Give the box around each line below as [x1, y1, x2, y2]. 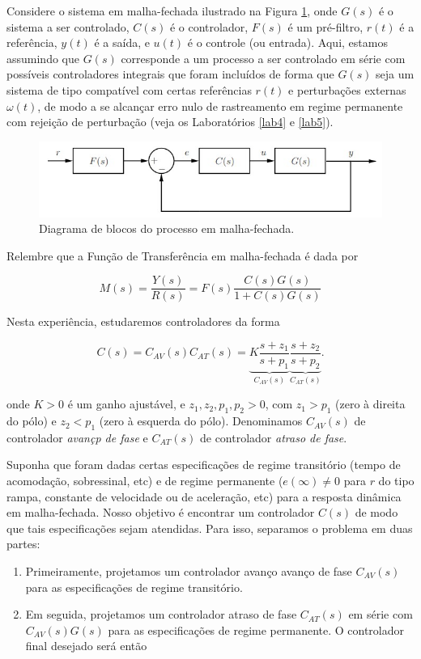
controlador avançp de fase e [6, 429, 148, 446]
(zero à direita [335, 395, 406, 412]
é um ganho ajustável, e [67, 395, 185, 412]
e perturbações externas [288, 81, 406, 98]
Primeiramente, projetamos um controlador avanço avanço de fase [25, 563, 352, 580]
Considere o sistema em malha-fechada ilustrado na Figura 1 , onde [6, 2, 338, 19]
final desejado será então [25, 637, 147, 654]
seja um [376, 65, 415, 82]
